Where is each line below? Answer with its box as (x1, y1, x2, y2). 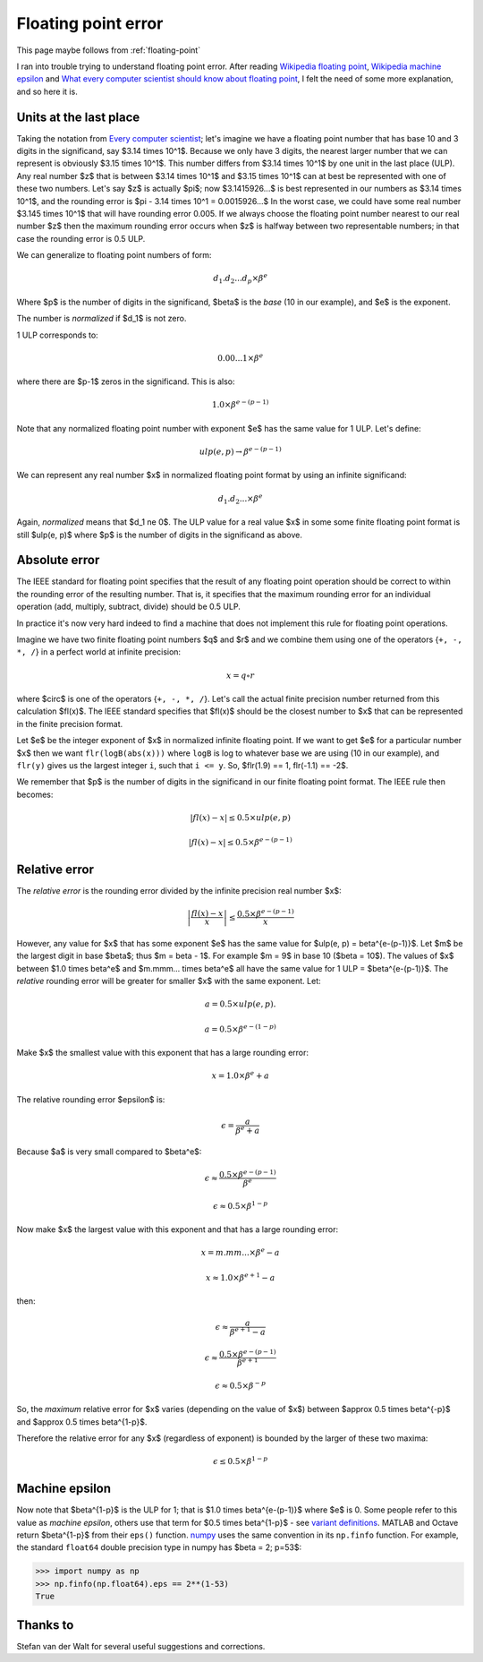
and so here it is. (16, 86, 78, 97)
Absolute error (16, 553, 100, 568)
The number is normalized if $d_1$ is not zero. (16, 313, 187, 324)
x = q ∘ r (225, 670, 255, 681)
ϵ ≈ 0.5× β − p (215, 1379, 267, 1391)
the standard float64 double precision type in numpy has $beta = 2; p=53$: (16, 1542, 302, 1553)
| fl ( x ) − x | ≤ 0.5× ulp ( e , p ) (190, 812, 291, 823)
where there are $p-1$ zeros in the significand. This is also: (16, 376, 236, 387)
